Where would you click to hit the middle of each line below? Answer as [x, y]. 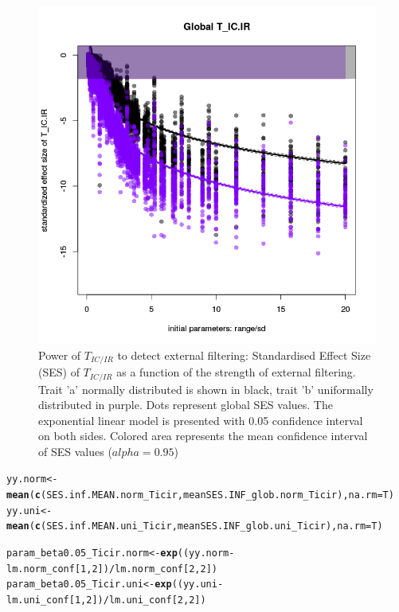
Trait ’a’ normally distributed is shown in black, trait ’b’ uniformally [206, 389]
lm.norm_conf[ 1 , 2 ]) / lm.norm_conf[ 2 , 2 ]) [112, 569]
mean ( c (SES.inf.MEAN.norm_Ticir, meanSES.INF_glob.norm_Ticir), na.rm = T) [200, 495]
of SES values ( [75, 451]
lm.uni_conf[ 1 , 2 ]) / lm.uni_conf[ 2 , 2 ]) [106, 600]
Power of [60, 355]
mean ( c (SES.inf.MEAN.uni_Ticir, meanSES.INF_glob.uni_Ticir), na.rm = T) [195, 526]
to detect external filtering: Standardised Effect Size [244, 355]
